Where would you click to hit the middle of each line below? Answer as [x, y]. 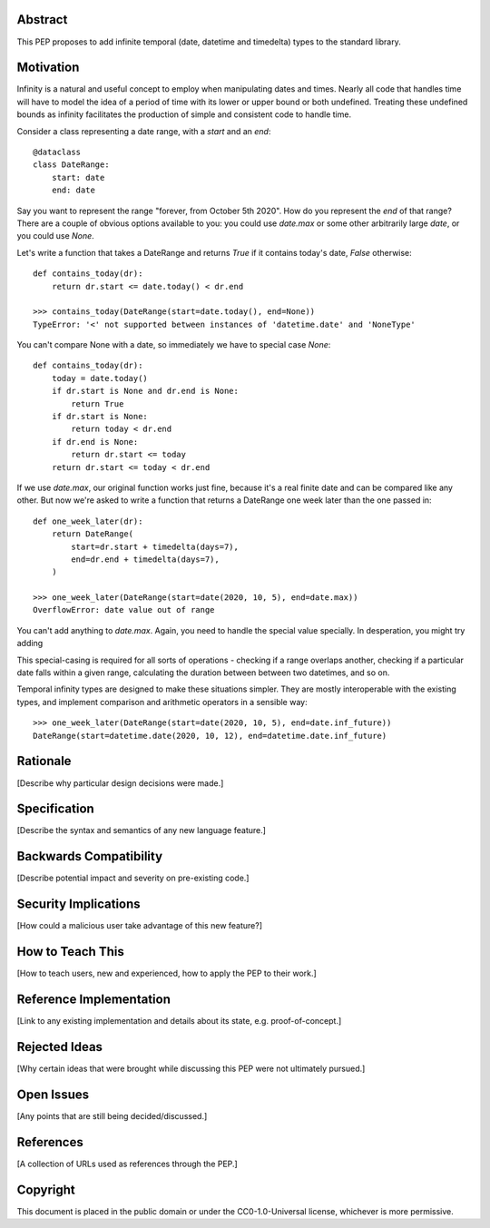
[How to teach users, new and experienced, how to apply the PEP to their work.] [167, 973]
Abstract [42, 20]
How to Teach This [70, 952]
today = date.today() [100, 378]
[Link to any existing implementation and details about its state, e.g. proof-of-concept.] [179, 1021]
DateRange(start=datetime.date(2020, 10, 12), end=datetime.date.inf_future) [210, 736]
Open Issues [53, 1094]
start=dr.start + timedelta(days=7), [155, 546]
